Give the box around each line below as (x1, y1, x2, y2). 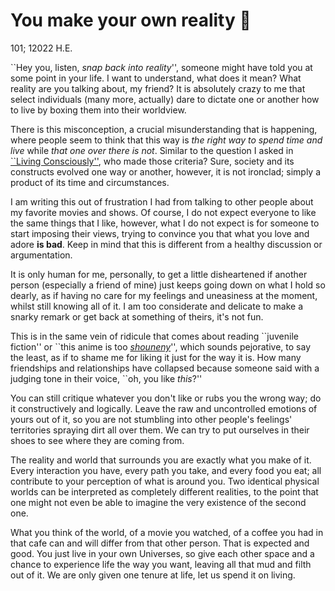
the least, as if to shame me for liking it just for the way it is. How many (10, 351, 302, 363)
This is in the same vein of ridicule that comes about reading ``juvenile (10, 330, 299, 342)
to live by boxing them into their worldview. (10, 104, 187, 116)
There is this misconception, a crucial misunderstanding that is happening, (10, 123, 318, 135)
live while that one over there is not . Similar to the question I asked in (10, 144, 294, 156)
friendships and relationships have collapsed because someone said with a (10, 362, 320, 374)
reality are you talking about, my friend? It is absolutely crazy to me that (10, 82, 306, 94)
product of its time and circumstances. (10, 176, 170, 188)
